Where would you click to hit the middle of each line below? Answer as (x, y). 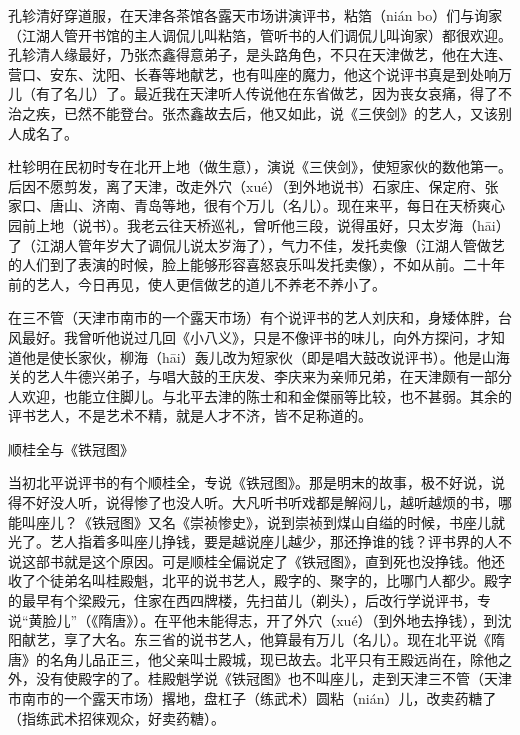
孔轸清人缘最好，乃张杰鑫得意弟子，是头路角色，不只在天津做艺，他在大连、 (260, 54)
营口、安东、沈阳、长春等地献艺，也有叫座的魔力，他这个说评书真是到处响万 (260, 73)
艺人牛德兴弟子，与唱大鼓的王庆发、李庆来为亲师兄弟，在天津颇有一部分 (273, 376)
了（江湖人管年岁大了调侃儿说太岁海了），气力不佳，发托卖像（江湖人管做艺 (256, 244)
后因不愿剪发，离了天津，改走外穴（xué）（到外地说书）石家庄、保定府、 (246, 185)
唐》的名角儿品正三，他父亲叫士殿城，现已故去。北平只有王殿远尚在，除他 (253, 658)
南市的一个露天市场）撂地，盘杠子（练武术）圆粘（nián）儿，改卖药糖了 (259, 698)
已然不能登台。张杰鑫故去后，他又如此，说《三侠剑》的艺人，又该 (280, 112)
